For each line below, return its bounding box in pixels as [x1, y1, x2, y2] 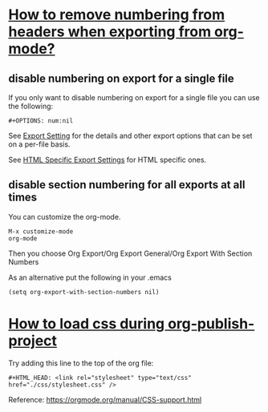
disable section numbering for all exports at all [8, 178, 246, 192]
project [8, 332, 58, 349]
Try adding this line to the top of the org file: [8, 358, 154, 368]
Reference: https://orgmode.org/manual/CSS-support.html [8, 394, 202, 404]
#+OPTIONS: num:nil [8, 117, 74, 125]
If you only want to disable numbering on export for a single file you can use [8, 93, 260, 102]
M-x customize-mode [8, 227, 74, 236]
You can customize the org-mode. [8, 212, 121, 221]
